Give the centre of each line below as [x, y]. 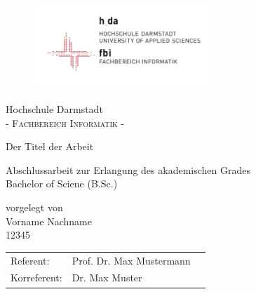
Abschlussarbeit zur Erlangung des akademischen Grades [128, 169]
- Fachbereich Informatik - [65, 122]
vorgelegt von [34, 207]
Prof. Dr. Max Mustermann [131, 260]
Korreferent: [36, 278]
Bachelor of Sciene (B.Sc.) [62, 183]
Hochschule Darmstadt [54, 109]
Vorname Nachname [49, 221]
